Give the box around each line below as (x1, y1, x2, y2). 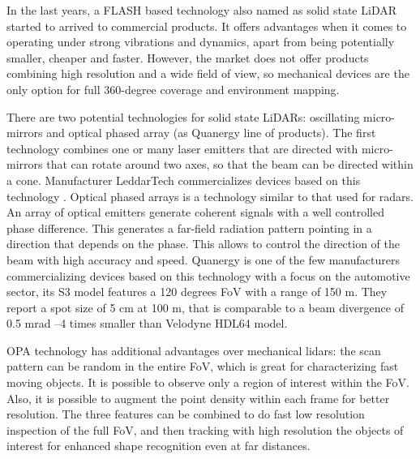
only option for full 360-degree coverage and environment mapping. (6, 80, 340, 97)
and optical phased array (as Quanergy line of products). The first (46, 124, 376, 141)
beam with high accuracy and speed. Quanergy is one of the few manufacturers (6, 251, 400, 268)
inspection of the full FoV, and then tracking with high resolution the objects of (6, 421, 404, 438)
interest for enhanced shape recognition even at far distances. (6, 437, 311, 454)
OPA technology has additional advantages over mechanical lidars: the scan (6, 341, 381, 358)
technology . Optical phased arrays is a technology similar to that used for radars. (6, 187, 414, 204)
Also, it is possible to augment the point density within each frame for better (6, 389, 390, 406)
